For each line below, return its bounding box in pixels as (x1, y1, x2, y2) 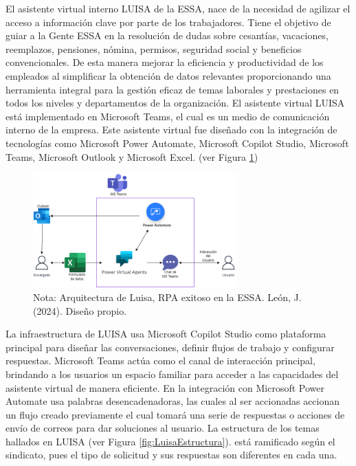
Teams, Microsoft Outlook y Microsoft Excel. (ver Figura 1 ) (5, 149, 258, 164)
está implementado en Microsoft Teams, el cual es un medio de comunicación (5, 109, 330, 123)
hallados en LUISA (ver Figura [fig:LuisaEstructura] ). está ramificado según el (5, 434, 335, 448)
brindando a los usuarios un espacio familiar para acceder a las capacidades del (5, 366, 339, 381)
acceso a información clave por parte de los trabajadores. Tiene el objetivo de (5, 14, 331, 29)
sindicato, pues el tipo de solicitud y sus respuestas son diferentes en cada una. (5, 447, 337, 462)
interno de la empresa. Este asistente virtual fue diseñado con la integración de (5, 122, 337, 137)
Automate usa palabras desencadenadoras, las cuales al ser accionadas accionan (5, 394, 340, 408)
